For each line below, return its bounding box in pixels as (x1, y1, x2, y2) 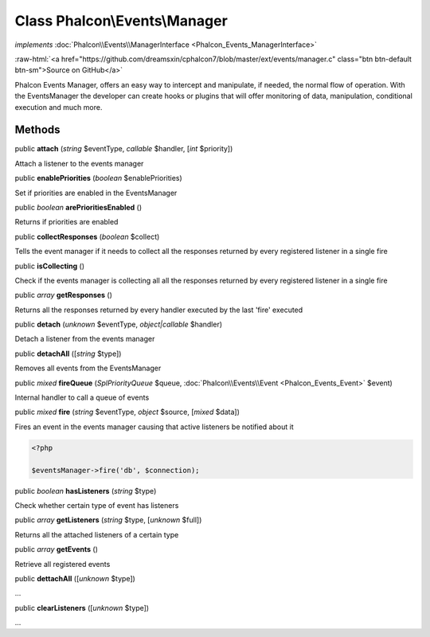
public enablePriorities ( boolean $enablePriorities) (14, 174, 182, 183)
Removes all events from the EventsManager (14, 363, 162, 373)
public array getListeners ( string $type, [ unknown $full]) (14, 515, 202, 525)
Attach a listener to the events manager (14, 158, 144, 168)
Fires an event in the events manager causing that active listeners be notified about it (14, 422, 294, 432)
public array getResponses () (14, 291, 113, 300)
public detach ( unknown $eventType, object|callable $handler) (14, 319, 223, 330)
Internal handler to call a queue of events (14, 393, 150, 402)
